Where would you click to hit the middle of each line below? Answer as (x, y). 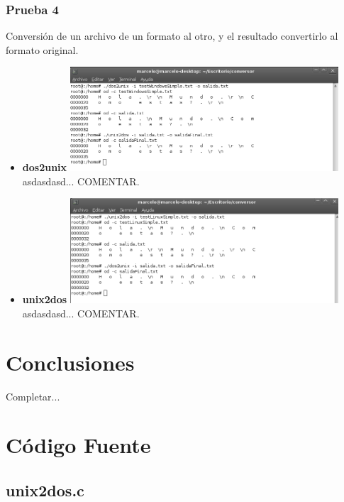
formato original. (42, 49)
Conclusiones (70, 362)
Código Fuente (78, 445)
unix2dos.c (45, 490)
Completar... (33, 396)
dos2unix (45, 167)
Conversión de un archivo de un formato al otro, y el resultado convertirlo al (172, 36)
